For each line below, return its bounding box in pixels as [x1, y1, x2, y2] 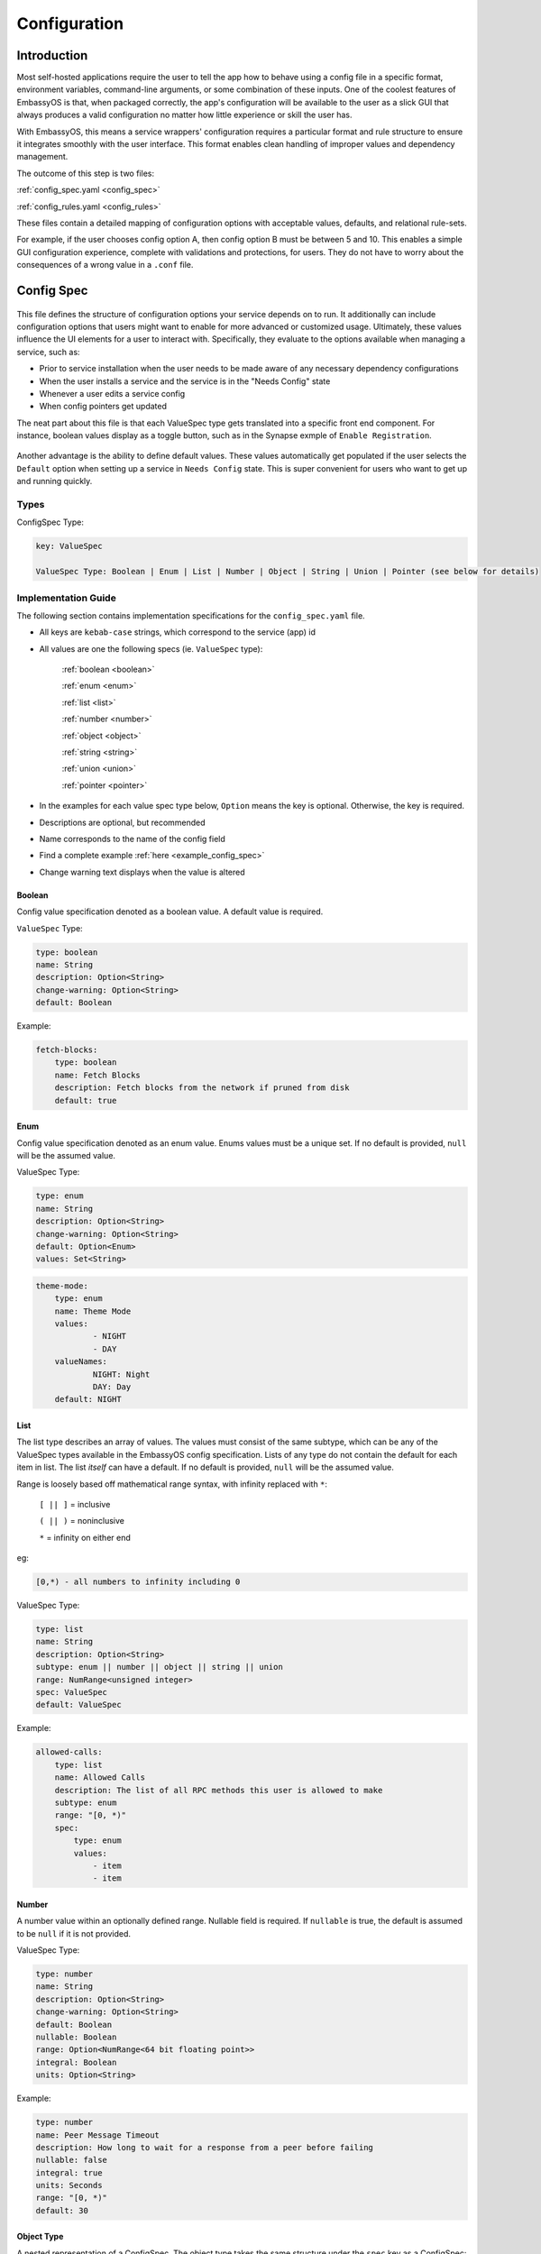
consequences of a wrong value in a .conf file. [16, 260, 194, 270]
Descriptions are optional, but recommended [39, 817, 206, 828]
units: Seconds [35, 2180, 103, 2191]
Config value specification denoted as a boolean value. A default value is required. [16, 906, 324, 917]
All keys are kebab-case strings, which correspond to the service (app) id [39, 627, 316, 637]
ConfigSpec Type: [16, 517, 85, 527]
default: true [54, 1095, 117, 1105]
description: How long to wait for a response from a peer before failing [35, 2142, 374, 2152]
